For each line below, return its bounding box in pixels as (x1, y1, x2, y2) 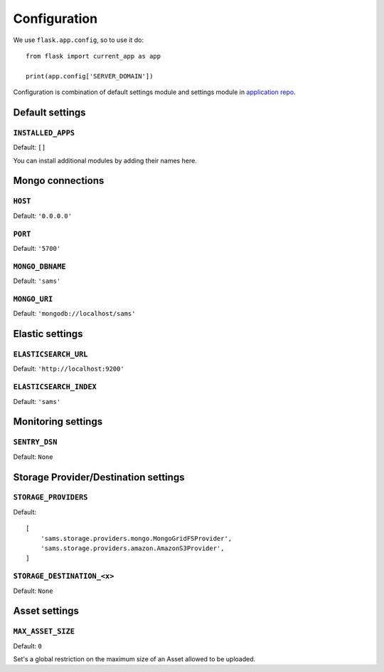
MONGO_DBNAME (13, 262, 67, 271)
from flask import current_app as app (26, 52, 161, 60)
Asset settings (13, 605, 80, 617)
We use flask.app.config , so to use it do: (13, 36, 144, 44)
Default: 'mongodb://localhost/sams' (13, 309, 136, 318)
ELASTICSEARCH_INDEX (13, 382, 97, 392)
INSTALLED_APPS (13, 128, 75, 138)
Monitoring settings (13, 415, 103, 428)
